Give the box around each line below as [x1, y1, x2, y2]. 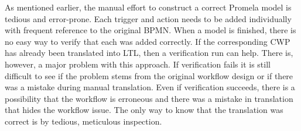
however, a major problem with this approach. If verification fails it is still [5, 58, 271, 70]
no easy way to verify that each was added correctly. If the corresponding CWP [5, 35, 290, 47]
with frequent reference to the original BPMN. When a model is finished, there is [5, 24, 296, 36]
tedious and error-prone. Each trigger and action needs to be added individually [5, 12, 292, 24]
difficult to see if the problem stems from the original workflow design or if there [5, 69, 293, 82]
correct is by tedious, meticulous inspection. [5, 115, 162, 127]
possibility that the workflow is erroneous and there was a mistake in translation [5, 92, 293, 104]
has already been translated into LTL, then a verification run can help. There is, [5, 47, 293, 59]
